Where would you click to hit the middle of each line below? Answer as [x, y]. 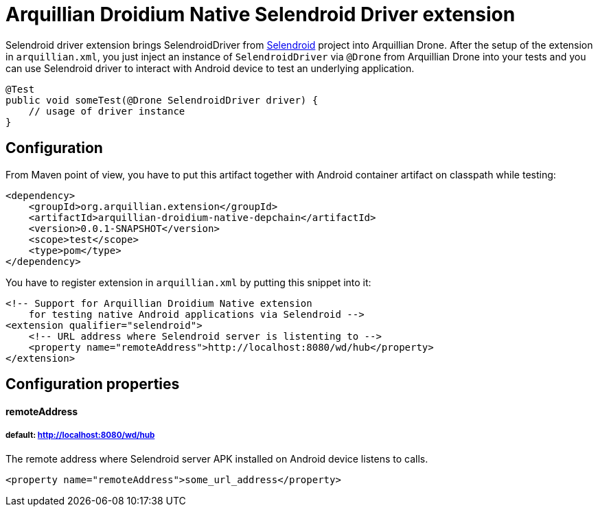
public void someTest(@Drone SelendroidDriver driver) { [162, 100]
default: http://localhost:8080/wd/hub [80, 435]
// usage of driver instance [107, 111]
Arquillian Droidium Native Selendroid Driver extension [261, 14]
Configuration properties [93, 384]
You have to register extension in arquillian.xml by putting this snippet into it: [188, 282]
